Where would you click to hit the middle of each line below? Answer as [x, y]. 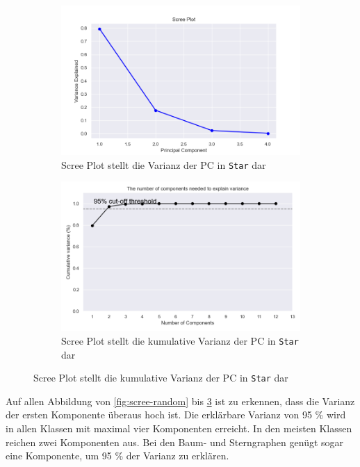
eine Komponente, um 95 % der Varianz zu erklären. [117, 456]
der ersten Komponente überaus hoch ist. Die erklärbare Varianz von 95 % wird [176, 415]
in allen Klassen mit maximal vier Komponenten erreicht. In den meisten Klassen [179, 428]
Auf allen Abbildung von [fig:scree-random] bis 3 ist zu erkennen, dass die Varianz [180, 401]
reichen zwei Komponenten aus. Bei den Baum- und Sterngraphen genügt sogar [175, 442]
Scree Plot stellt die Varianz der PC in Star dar [164, 164]
